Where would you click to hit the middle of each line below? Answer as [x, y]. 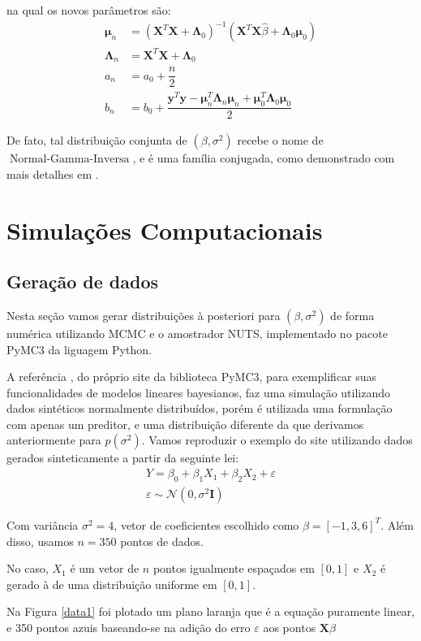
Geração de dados [83, 282]
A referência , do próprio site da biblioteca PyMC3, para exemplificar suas [192, 377]
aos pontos [290, 627]
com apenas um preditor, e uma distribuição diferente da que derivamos [185, 424]
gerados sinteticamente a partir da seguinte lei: [123, 458]
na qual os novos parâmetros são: [89, 10]
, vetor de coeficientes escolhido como [206, 524]
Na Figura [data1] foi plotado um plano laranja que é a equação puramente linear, [211, 611]
